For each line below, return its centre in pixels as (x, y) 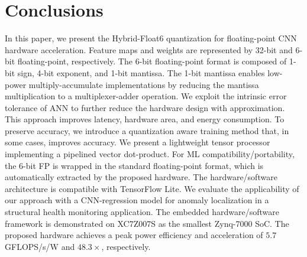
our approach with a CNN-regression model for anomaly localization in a (137, 200)
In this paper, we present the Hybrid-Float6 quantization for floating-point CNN (151, 38)
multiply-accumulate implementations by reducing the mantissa (144, 84)
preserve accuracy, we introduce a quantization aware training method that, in (147, 130)
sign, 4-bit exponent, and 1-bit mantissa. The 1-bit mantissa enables (141, 72)
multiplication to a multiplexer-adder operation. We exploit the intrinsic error (146, 96)
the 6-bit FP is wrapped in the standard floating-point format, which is (134, 165)
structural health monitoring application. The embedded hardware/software (142, 212)
